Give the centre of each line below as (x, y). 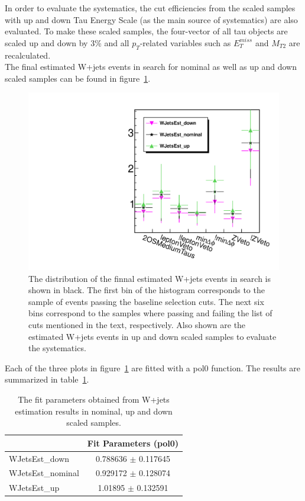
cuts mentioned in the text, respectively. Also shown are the (137, 324)
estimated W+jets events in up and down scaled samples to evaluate (152, 336)
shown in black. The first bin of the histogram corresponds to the (147, 290)
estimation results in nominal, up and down (94, 411)
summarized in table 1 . (47, 379)
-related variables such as (185, 42)
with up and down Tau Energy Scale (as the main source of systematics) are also (151, 19)
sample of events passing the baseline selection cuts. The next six (146, 301)
